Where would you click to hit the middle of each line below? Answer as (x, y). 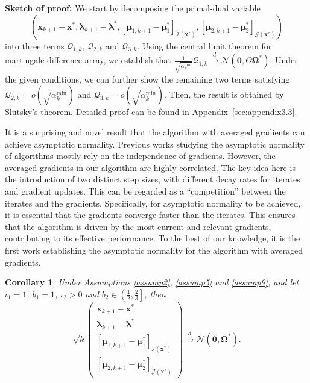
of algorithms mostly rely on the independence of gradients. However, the (140, 156)
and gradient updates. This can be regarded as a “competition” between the (145, 191)
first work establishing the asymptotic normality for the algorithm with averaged (154, 250)
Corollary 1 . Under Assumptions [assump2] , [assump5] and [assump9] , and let (152, 282)
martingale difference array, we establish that (88, 60)
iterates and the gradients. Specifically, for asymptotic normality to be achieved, (153, 203)
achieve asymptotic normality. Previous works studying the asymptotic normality (155, 144)
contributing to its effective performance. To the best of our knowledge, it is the (153, 238)
